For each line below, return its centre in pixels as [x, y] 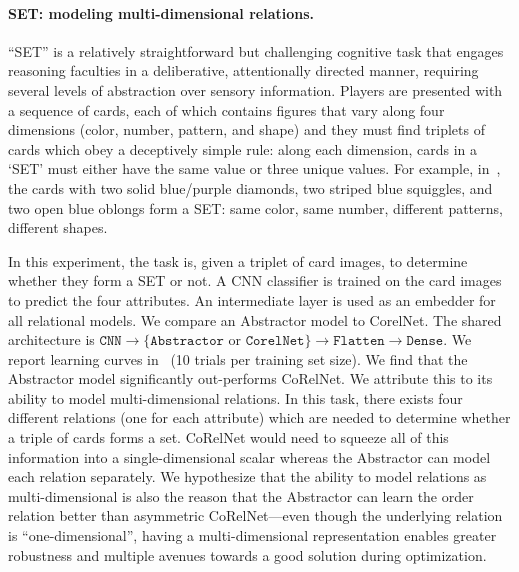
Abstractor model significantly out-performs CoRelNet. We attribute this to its [250, 378]
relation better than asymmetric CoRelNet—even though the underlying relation [255, 515]
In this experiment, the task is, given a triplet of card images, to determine [238, 260]
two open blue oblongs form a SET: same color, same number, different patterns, [255, 207]
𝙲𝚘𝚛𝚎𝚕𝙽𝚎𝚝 [275, 341]
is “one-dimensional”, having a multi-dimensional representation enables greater [252, 535]
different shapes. [58, 227]
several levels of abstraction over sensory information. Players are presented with [255, 89]
